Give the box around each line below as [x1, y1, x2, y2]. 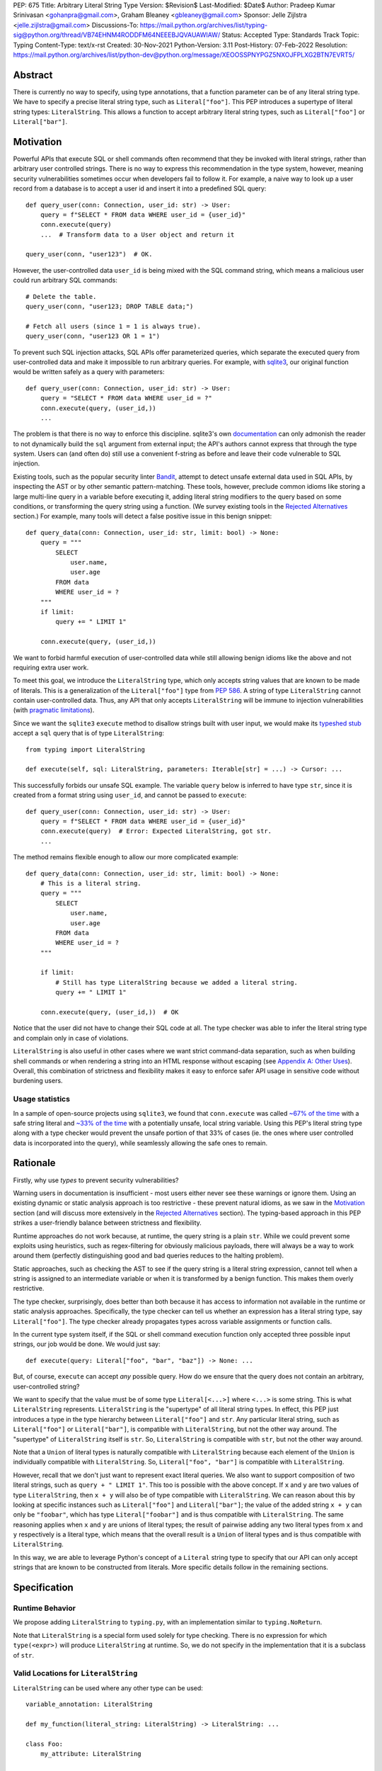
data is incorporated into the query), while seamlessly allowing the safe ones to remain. [13, 1138, 268, 1147]
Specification [13, 1582, 74, 1594]
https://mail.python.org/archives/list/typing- [139, 21, 268, 29]
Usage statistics [13, 1094, 71, 1104]
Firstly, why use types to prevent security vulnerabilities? [13, 1176, 180, 1184]
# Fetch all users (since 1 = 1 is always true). [25, 322, 202, 330]
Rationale [13, 1157, 56, 1169]
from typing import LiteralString [25, 745, 145, 754]
